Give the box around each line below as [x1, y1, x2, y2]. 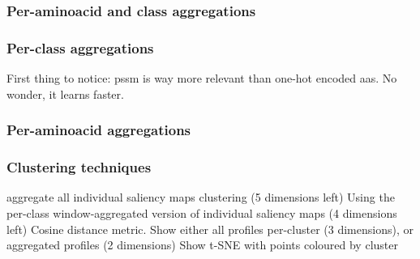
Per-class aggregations [6, 37, 154, 57]
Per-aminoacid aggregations [6, 120, 191, 140]
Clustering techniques [6, 157, 152, 177]
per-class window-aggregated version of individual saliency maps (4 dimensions [6, 204, 397, 221]
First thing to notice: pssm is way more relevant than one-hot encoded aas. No [6, 70, 397, 87]
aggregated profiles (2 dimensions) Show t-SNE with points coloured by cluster [6, 236, 398, 253]
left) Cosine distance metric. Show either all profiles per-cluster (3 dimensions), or [6, 220, 414, 237]
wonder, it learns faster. [6, 85, 124, 102]
